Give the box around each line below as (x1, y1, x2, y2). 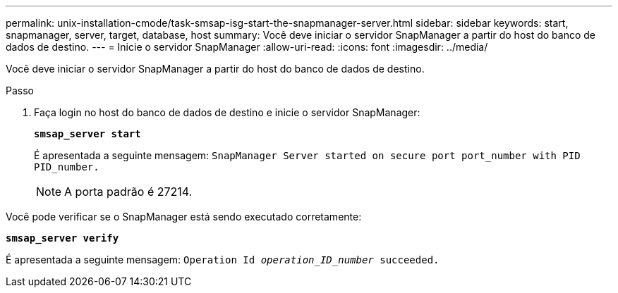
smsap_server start (34, 128, 141, 139)
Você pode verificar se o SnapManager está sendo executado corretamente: (6, 211, 362, 223)
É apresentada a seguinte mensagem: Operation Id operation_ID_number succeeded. (6, 254, 440, 266)
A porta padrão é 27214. (64, 185, 193, 199)
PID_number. (34, 161, 99, 173)
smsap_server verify (6, 232, 119, 244)
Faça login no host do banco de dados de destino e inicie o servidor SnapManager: (34, 106, 420, 118)
